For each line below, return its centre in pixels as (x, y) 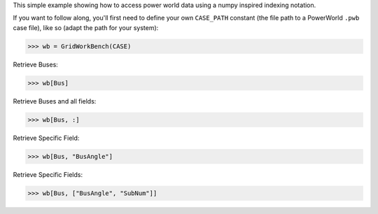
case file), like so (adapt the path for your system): (86, 27)
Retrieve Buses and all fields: (55, 101)
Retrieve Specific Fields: (48, 174)
